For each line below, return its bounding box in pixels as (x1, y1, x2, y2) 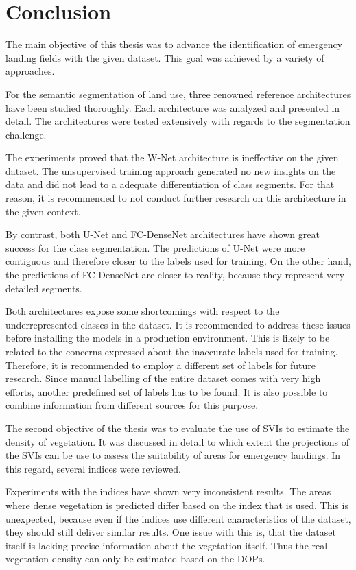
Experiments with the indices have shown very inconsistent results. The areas (5, 484, 331, 499)
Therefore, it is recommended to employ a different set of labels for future (5, 357, 316, 372)
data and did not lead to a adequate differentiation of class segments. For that (5, 177, 335, 191)
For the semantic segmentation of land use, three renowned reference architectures (5, 86, 351, 101)
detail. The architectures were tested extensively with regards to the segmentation (5, 114, 351, 128)
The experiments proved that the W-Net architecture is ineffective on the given (5, 150, 339, 165)
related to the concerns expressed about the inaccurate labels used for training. (5, 344, 338, 358)
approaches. (5, 64, 55, 78)
